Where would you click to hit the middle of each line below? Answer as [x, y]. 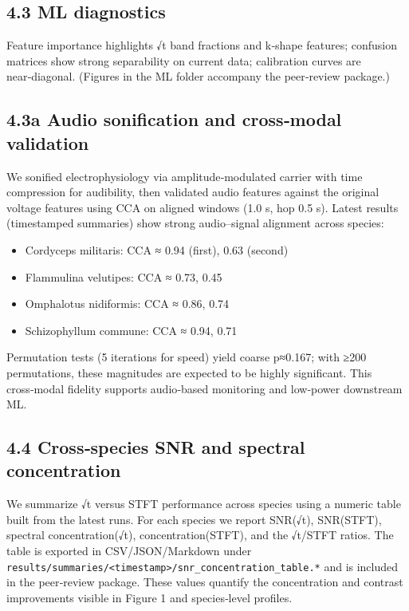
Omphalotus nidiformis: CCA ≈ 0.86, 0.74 [127, 304]
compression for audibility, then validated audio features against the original [193, 192]
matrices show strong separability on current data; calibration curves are [184, 60]
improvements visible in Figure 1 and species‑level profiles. [149, 597]
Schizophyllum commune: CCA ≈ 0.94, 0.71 [131, 330]
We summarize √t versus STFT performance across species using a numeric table [204, 504]
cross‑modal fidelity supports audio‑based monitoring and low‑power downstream [204, 388]
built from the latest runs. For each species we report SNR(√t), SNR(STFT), [194, 519]
